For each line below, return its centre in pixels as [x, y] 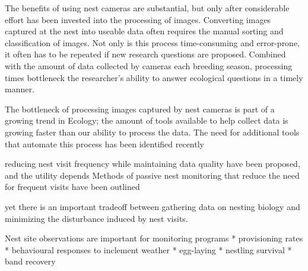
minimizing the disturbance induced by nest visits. [96, 218]
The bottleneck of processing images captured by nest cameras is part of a [140, 109]
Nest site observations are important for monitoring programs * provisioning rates [154, 238]
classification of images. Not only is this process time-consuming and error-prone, [153, 42]
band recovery [30, 261]
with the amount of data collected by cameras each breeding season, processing [149, 65]
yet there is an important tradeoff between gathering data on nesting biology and [153, 206]
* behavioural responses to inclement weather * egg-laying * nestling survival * [148, 249]
